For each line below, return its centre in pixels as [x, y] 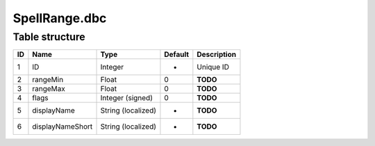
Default [177, 54]
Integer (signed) [126, 98]
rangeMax [49, 89]
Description [216, 54]
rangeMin [48, 80]
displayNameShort [62, 127]
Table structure [49, 37]
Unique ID [213, 67]
